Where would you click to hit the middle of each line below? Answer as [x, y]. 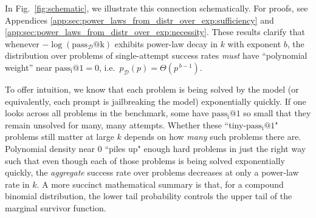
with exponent [254, 43]
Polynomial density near [50, 148]
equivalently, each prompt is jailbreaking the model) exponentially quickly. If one [156, 101]
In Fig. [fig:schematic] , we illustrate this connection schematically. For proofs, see [156, 8]
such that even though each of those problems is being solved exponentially [145, 160]
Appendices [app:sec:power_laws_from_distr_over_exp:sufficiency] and [139, 20]
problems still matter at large [60, 137]
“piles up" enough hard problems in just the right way [205, 148]
